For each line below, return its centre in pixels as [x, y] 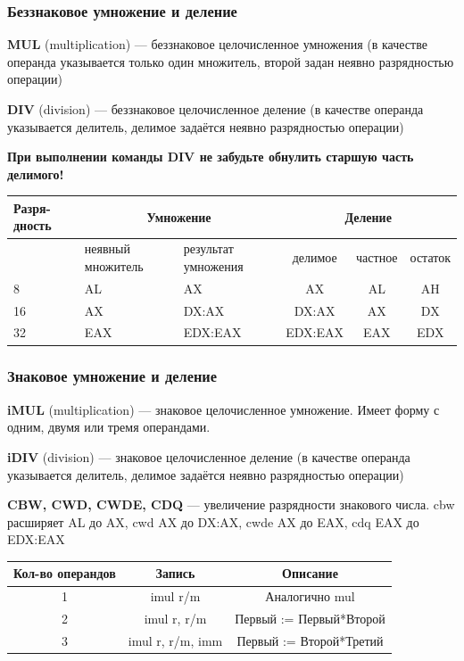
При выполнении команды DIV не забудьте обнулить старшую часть [211, 157]
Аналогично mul [310, 596]
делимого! [36, 174]
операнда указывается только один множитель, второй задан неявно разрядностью [231, 61]
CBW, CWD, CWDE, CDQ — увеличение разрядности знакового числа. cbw [231, 504]
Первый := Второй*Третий [310, 640]
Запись [175, 573]
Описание [310, 573]
